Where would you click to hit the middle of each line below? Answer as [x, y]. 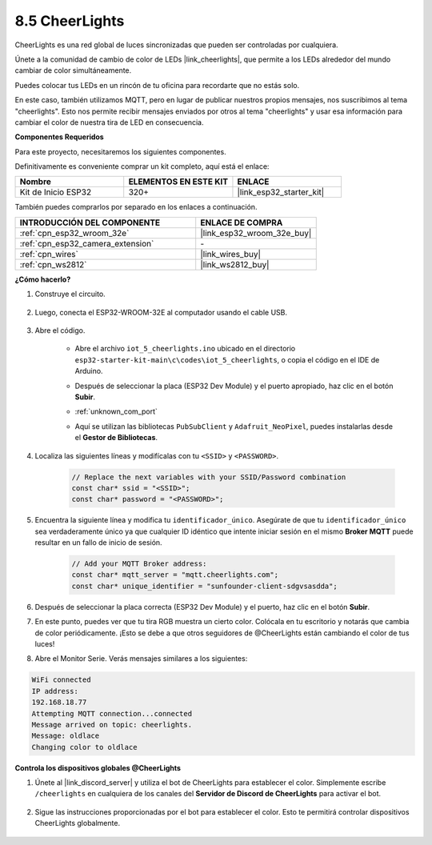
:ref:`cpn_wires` [49, 254]
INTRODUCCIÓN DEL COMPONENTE [90, 222]
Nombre [36, 182]
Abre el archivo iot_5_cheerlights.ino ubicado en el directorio [185, 349]
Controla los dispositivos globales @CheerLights [98, 767]
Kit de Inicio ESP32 [56, 192]
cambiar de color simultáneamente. [73, 70]
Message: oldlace [66, 736]
